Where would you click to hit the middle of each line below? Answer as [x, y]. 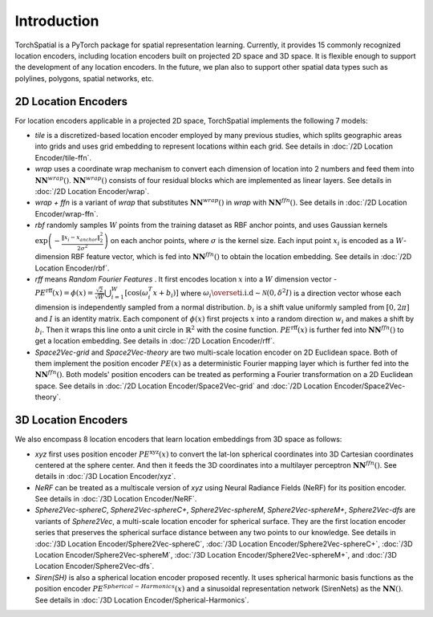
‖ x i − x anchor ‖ [81, 238]
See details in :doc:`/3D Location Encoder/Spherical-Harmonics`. [142, 600]
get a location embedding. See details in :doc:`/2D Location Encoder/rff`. [155, 341]
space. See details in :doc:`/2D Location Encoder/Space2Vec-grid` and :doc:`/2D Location [184, 386]
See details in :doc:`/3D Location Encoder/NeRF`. [116, 499]
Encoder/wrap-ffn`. [67, 213]
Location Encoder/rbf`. [72, 268]
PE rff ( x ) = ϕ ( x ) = [64, 292]
